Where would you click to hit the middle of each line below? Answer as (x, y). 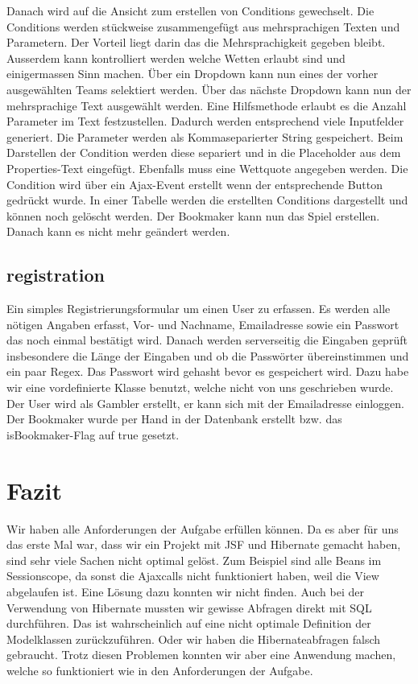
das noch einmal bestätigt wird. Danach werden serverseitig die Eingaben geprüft (207, 340)
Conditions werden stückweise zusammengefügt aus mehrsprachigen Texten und (203, 26)
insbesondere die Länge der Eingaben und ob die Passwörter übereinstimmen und (208, 355)
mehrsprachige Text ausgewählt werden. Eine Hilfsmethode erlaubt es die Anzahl (207, 105)
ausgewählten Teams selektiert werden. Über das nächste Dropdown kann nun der (209, 89)
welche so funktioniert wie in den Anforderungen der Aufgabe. (160, 670)
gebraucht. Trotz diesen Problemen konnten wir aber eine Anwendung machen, (201, 655)
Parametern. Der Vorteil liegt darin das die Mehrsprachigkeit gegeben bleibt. (196, 42)
